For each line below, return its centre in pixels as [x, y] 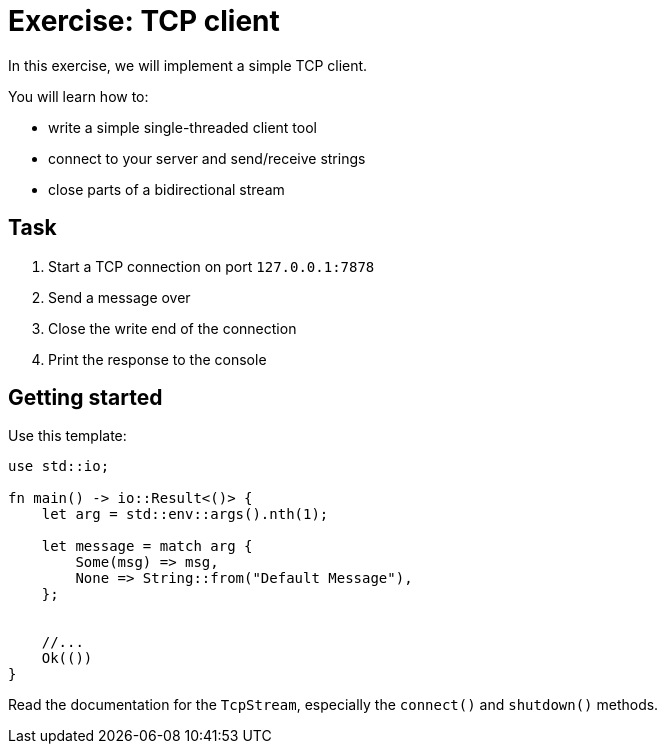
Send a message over [119, 297]
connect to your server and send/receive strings [207, 158]
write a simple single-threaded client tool [182, 127]
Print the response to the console [157, 359]
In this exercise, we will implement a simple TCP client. [188, 65]
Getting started [85, 398]
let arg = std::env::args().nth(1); [185, 514]
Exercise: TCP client [144, 21]
